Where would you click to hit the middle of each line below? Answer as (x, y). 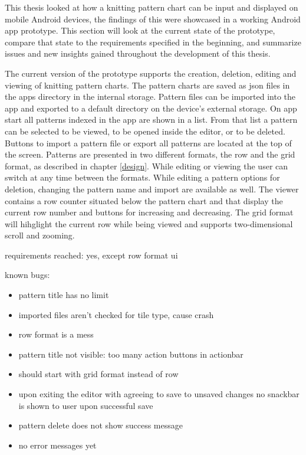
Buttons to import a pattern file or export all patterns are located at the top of (148, 143)
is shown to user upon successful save (86, 405)
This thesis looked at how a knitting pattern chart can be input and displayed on (152, 7)
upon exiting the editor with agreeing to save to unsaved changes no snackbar (159, 394)
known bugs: (27, 275)
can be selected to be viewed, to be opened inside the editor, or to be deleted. (145, 131)
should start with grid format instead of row (98, 374)
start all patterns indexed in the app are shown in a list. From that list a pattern (151, 120)
